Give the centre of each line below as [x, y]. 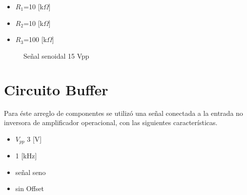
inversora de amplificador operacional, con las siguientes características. [111, 122]
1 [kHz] [26, 156]
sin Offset [30, 188]
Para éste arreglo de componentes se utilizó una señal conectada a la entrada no [123, 113]
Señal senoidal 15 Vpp [56, 55]
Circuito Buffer [56, 89]
